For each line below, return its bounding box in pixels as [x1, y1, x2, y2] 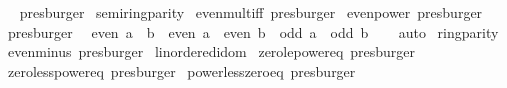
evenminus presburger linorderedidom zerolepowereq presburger [7, 41, 416, 62]
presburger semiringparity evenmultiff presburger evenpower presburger [19, 2, 483, 22]
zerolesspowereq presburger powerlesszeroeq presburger [7, 60, 356, 81]
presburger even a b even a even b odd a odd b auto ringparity [7, 21, 499, 42]
